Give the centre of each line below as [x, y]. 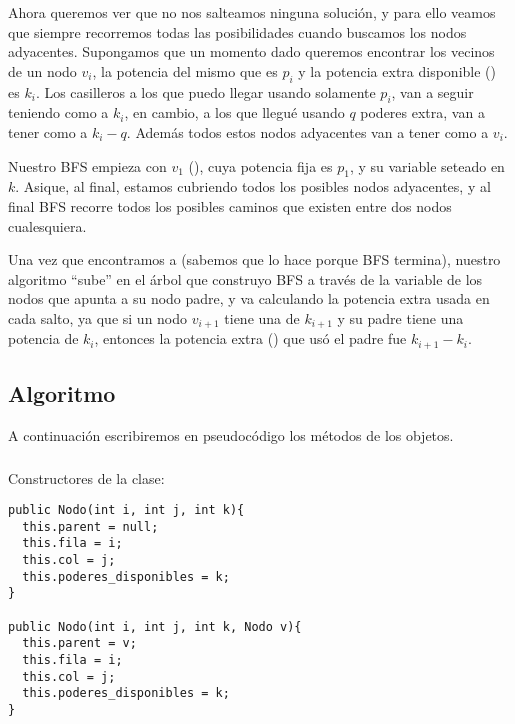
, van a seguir [432, 91]
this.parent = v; [79, 643]
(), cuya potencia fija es [260, 165]
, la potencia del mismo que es [185, 70]
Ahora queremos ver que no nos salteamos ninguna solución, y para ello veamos [252, 12]
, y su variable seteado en [427, 165]
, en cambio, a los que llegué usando [234, 112]
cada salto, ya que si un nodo [98, 317]
